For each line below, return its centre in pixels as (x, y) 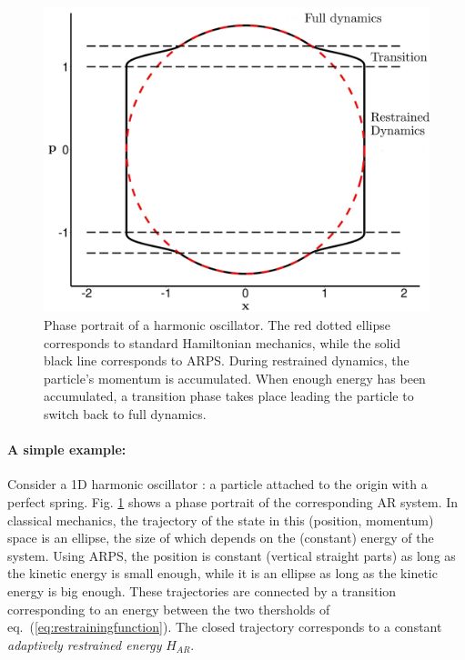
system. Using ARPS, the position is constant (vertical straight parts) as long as (232, 555)
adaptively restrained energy (85, 644)
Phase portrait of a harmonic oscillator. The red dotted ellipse (217, 324)
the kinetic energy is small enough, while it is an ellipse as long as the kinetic (222, 573)
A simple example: (67, 450)
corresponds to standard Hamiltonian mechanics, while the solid (222, 342)
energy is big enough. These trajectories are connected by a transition (202, 590)
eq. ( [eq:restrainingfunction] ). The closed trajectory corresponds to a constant (225, 627)
